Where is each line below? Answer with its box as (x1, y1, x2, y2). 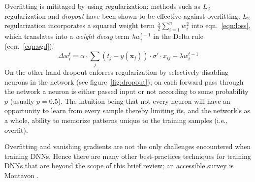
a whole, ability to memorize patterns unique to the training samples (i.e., (4, 115, 228, 125)
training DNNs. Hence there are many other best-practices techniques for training (4, 151, 251, 161)
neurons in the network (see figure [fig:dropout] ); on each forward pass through (4, 76, 244, 87)
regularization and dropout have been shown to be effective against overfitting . (4, 10, 240, 21)
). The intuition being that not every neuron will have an (58, 95, 230, 106)
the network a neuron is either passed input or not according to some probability (4, 86, 249, 96)
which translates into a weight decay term (4, 30, 129, 41)
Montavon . (4, 170, 39, 180)
